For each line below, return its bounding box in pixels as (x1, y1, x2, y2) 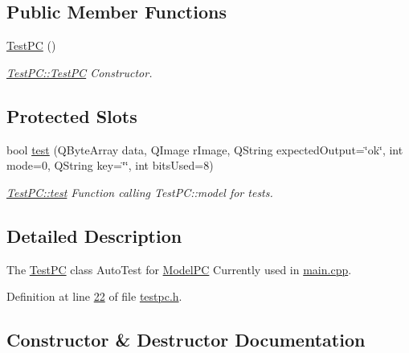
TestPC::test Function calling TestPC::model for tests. (6, 183, 273, 200)
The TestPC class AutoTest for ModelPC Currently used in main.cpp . (6, 261, 352, 277)
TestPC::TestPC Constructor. (6, 64, 153, 80)
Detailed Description (6, 223, 182, 248)
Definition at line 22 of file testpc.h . (6, 288, 182, 305)
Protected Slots (6, 103, 137, 128)
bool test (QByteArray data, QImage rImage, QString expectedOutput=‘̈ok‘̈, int (6, 141, 403, 158)
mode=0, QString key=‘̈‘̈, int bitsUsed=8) (6, 157, 214, 174)
